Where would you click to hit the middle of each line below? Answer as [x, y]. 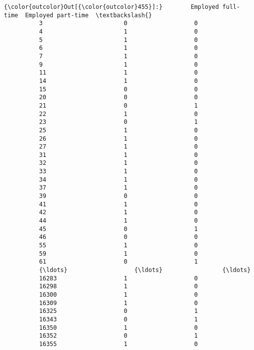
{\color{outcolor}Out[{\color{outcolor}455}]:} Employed [111, 7]
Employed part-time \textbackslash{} [88, 15]
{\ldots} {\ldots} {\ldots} [145, 270]
